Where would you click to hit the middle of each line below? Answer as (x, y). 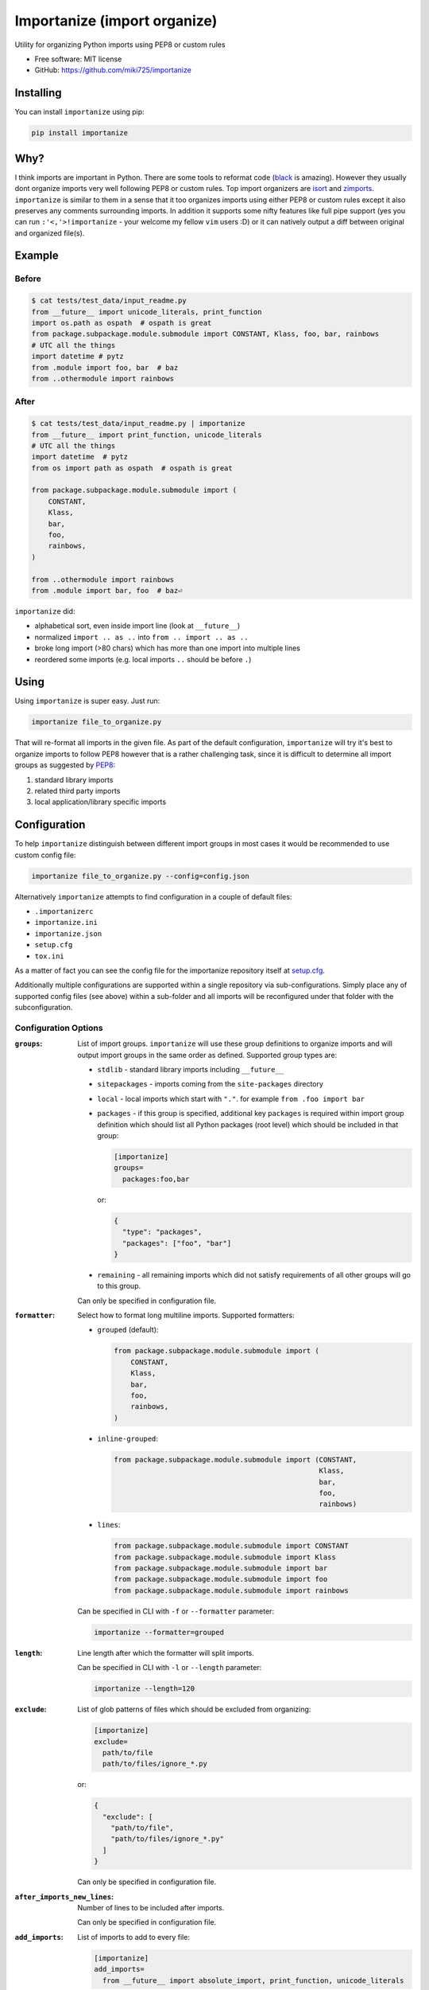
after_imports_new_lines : (64, 1896)
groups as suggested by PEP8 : (65, 765)
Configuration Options (59, 1028)
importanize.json (68, 934)
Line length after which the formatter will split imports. (166, 1652)
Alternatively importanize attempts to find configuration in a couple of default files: (153, 896)
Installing (39, 93)
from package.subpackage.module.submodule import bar (221, 1569)
